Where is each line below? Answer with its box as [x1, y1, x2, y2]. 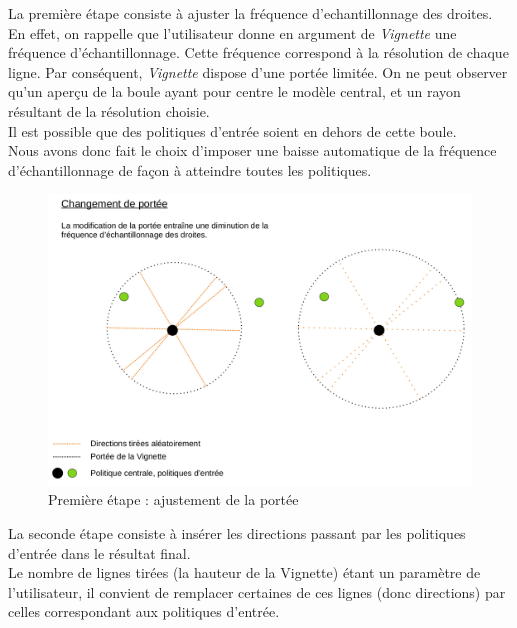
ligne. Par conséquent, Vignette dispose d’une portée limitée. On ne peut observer [8, 61, 508, 82]
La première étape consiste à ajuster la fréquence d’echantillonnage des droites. [8, 3, 493, 23]
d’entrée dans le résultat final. [8, 542, 191, 563]
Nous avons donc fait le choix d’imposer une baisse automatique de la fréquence [8, 140, 497, 161]
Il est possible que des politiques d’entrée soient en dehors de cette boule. [8, 120, 457, 141]
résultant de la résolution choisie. [8, 100, 210, 121]
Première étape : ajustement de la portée [48, 489, 299, 510]
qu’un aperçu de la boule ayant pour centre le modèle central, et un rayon [8, 81, 461, 102]
